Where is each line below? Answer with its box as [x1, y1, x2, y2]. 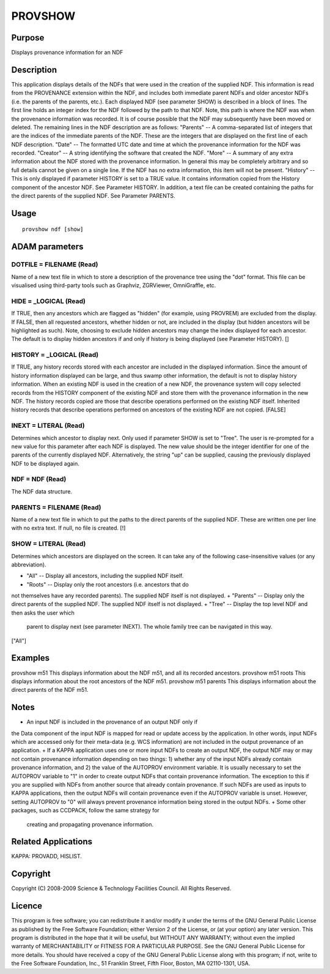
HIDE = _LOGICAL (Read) [11, 297, 86, 305]
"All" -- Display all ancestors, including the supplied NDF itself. [26, 572, 184, 580]
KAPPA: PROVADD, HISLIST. [11, 853, 82, 860]
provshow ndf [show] [22, 226, 84, 233]
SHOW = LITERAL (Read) [11, 539, 86, 548]
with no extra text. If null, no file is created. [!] [11, 524, 126, 532]
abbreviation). [11, 561, 46, 568]
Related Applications [11, 836, 93, 847]
